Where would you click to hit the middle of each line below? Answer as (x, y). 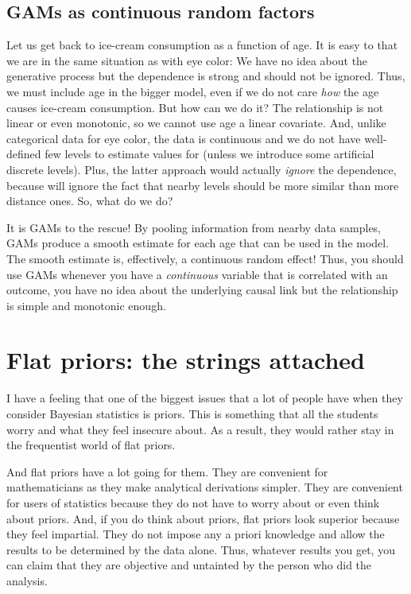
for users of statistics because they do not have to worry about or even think (193, 502)
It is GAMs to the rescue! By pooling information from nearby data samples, (194, 227)
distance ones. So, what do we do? (90, 201)
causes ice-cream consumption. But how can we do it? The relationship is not (195, 107)
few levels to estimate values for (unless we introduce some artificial (209, 154)
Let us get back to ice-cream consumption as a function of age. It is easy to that (202, 45)
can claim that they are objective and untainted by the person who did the (189, 565)
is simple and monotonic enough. (86, 305)
